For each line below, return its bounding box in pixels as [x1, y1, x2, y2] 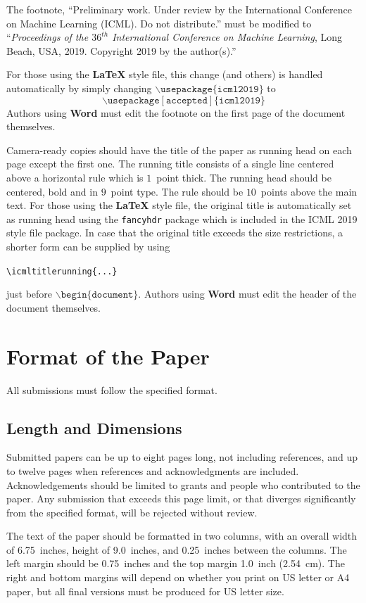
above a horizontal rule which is [6, 170, 144, 184]
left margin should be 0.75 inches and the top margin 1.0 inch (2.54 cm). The [6, 556, 345, 571]
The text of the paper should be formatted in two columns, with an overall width [6, 528, 358, 543]
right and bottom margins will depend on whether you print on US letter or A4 [6, 570, 350, 585]
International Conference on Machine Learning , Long [112, 30, 342, 44]
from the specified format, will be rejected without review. [6, 504, 258, 519]
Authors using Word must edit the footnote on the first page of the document [6, 105, 346, 120]
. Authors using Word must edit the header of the [138, 286, 357, 301]
